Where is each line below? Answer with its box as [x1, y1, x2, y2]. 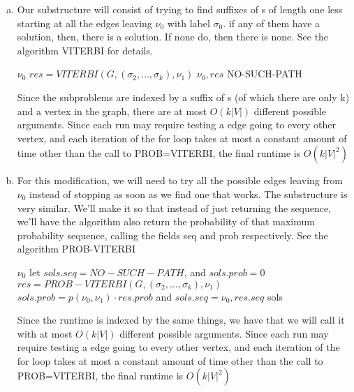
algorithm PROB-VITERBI [17, 241, 136, 256]
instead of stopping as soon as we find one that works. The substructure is [29, 186, 348, 201]
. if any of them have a [223, 15, 320, 30]
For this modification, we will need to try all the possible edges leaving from [17, 173, 343, 188]
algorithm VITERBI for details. [17, 43, 153, 57]
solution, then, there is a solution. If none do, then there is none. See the [17, 29, 329, 44]
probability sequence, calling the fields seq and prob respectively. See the [17, 227, 328, 242]
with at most [17, 326, 73, 340]
